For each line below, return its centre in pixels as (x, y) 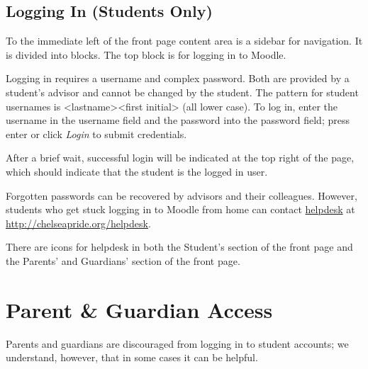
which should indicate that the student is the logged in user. (137, 171)
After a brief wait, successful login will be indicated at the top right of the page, (180, 158)
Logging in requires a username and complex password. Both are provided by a (178, 78)
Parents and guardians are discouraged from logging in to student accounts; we (177, 343)
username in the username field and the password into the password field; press (178, 120)
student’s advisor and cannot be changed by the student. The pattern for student (182, 92)
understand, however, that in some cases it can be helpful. (132, 357)
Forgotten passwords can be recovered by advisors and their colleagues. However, (182, 195)
